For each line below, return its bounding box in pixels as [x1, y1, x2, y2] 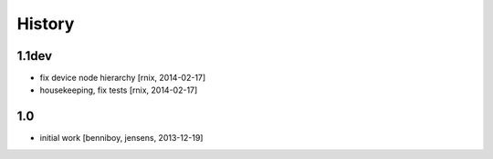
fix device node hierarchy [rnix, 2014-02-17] [39, 73, 206, 84]
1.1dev [16, 48, 53, 64]
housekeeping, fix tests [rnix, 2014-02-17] [39, 84, 198, 95]
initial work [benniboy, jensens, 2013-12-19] [39, 133, 204, 144]
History [16, 14, 75, 34]
